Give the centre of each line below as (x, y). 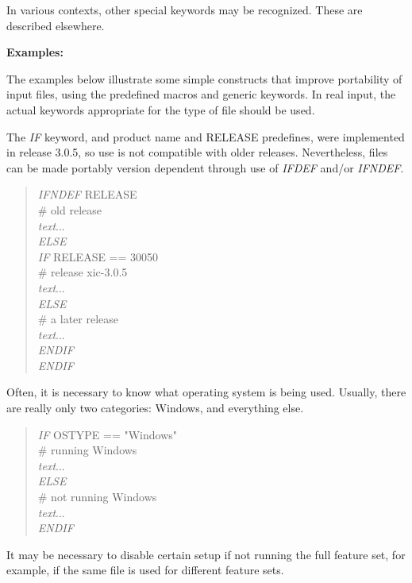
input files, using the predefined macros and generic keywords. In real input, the (201, 94)
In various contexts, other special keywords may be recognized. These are (185, 10)
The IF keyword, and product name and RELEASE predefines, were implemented (206, 136)
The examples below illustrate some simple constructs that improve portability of (204, 78)
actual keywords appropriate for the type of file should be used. (161, 109)
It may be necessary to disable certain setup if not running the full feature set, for (206, 554)
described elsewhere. (56, 25)
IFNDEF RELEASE (87, 194)
